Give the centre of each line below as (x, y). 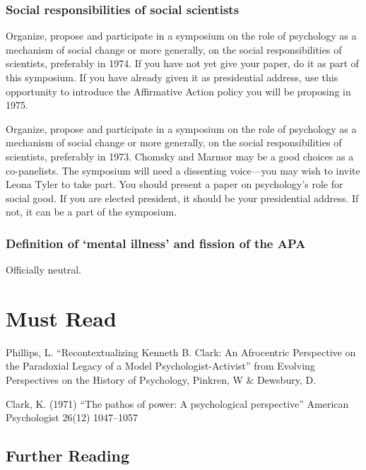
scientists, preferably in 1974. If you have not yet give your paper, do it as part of (182, 63)
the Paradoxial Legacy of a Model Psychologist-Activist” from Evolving (160, 366)
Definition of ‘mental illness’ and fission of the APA (156, 243)
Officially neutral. (44, 270)
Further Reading (67, 456)
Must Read (61, 318)
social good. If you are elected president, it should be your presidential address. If (182, 198)
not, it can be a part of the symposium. (91, 212)
